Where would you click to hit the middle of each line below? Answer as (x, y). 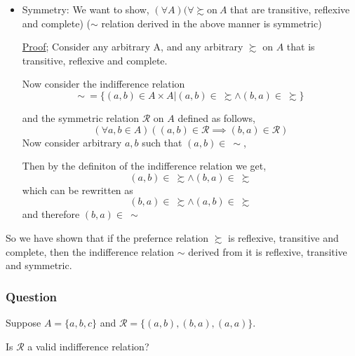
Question (32, 296)
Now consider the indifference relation (103, 84)
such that (162, 142)
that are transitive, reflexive (290, 9)
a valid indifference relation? (88, 346)
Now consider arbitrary (72, 142)
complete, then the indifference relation (90, 251)
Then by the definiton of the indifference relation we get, (144, 166)
